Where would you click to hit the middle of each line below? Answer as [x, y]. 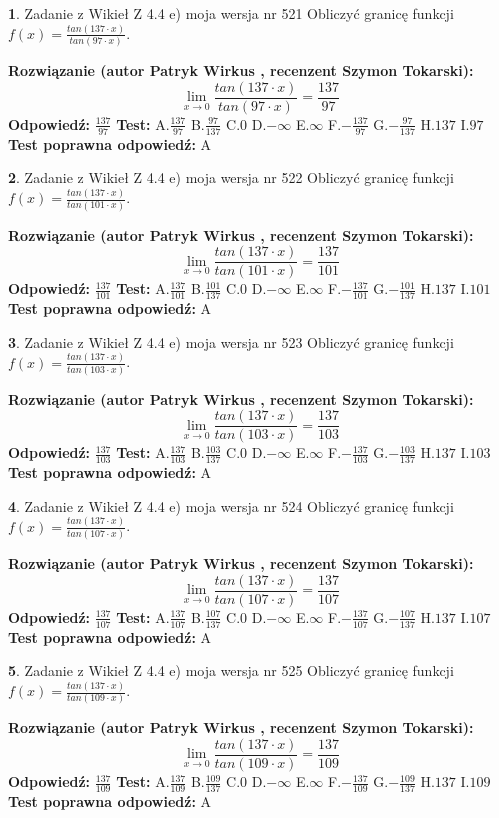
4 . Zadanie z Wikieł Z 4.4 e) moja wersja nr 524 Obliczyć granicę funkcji [231, 505]
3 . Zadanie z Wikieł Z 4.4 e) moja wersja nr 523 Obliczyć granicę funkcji [231, 341]
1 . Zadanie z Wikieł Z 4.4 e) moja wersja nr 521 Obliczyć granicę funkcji [231, 13]
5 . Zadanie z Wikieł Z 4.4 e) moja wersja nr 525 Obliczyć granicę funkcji [231, 670]
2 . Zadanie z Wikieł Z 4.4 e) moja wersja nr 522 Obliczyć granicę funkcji [231, 177]
